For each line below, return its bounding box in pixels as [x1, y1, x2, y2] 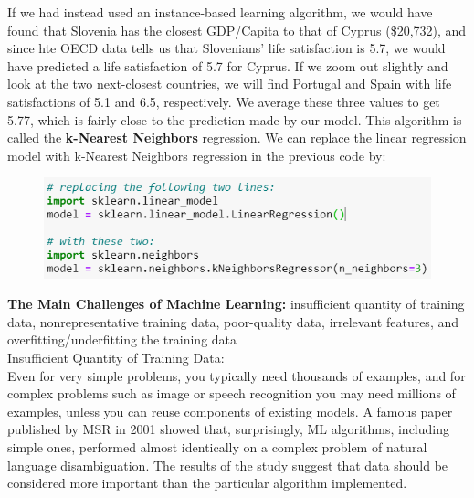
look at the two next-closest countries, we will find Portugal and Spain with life [7, 74, 452, 93]
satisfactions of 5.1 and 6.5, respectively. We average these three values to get [7, 91, 440, 111]
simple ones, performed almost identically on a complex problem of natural [7, 438, 427, 457]
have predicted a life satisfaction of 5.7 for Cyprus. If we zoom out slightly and [7, 56, 448, 75]
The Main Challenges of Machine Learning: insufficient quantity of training [7, 294, 465, 313]
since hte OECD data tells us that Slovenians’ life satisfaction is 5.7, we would [7, 38, 446, 58]
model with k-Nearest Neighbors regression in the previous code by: [7, 145, 386, 164]
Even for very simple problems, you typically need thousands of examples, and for [7, 366, 466, 385]
